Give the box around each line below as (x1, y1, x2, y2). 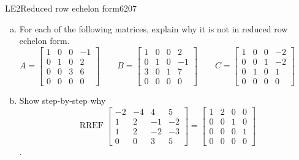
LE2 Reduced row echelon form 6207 (5, 2, 137, 14)
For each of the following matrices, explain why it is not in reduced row (19, 22, 288, 35)
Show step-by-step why (19, 93, 106, 106)
